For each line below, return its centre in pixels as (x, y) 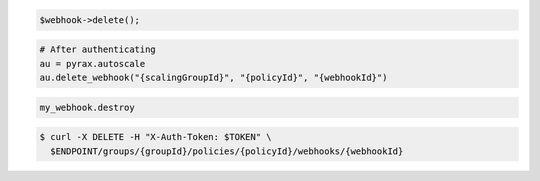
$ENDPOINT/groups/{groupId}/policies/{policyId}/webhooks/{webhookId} (227, 151)
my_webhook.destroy (87, 107)
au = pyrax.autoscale (92, 63)
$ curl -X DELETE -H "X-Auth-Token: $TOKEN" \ (155, 137)
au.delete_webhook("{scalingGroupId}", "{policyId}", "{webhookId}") (213, 77)
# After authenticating (98, 49)
